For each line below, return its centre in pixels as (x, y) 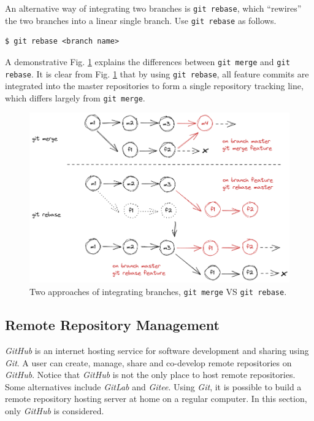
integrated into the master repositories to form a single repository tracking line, (154, 86)
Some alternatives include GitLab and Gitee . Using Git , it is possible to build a (153, 386)
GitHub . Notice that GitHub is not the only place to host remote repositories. (150, 375)
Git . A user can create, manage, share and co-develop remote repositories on (148, 362)
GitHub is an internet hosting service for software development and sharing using (157, 350)
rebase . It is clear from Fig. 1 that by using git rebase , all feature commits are (157, 73)
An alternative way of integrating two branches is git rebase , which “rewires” (153, 8)
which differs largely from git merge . (75, 97)
